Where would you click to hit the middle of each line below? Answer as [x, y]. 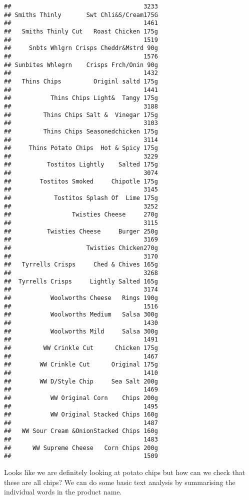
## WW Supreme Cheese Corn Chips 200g [81, 448]
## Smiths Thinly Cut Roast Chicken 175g [81, 31]
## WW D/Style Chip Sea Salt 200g [81, 381]
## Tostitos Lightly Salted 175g [81, 165]
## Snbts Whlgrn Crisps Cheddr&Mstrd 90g [81, 48]
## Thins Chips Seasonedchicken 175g [81, 131]
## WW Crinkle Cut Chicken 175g [81, 348]
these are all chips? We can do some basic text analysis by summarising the [120, 482]
